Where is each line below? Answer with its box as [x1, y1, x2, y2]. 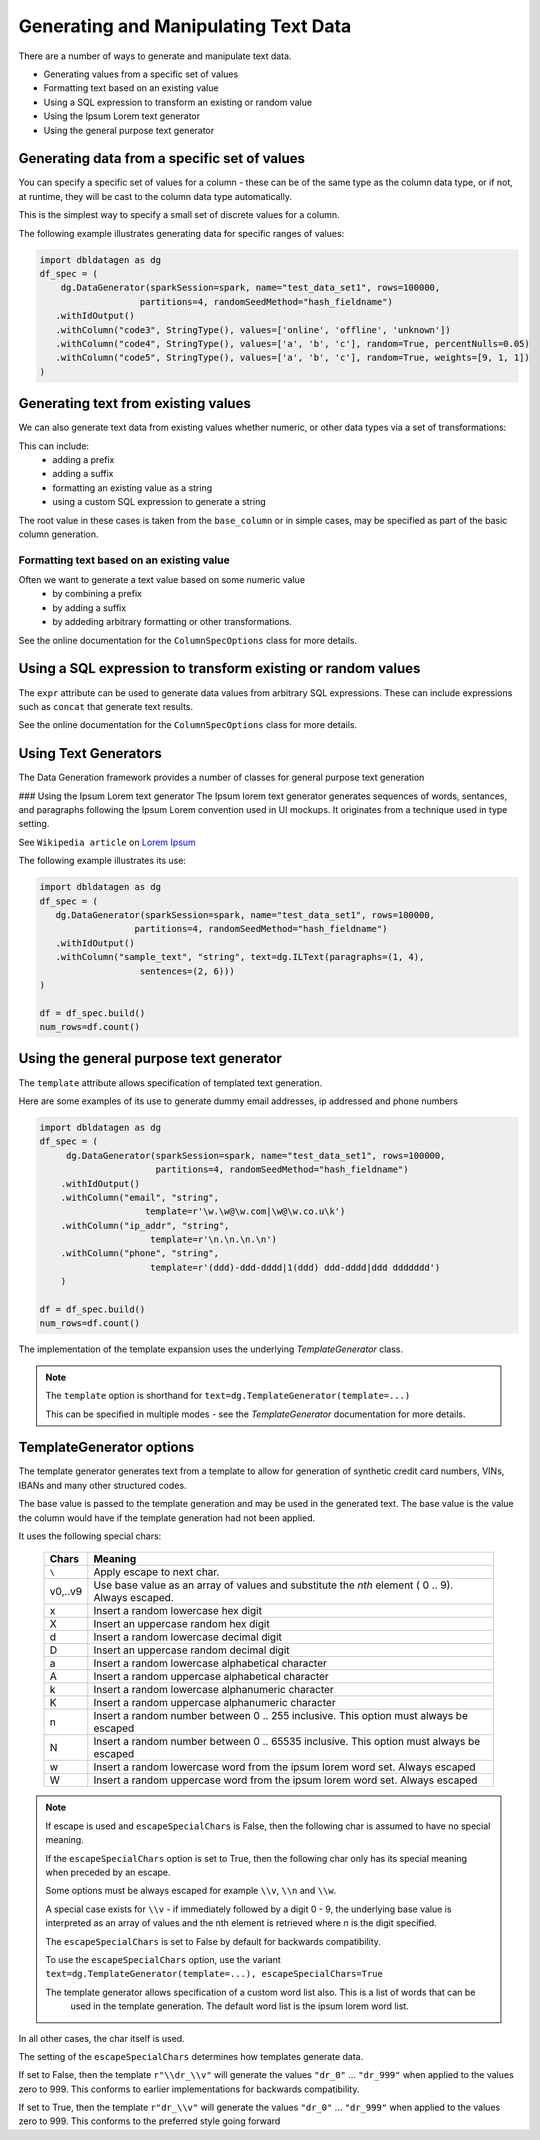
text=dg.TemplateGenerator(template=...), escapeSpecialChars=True [45, 1968, 384, 1980]
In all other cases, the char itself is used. [18, 2032, 185, 2044]
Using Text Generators [18, 745, 162, 762]
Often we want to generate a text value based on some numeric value [18, 574, 305, 586]
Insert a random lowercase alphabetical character [93, 1656, 327, 1670]
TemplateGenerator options [18, 1439, 195, 1456]
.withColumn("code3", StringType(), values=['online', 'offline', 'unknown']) [55, 324, 452, 335]
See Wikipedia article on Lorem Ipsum [18, 836, 197, 848]
